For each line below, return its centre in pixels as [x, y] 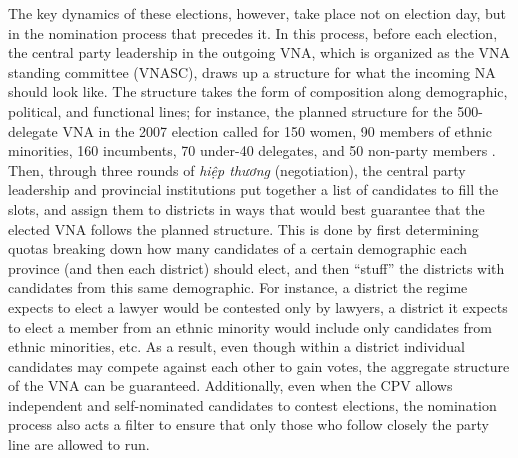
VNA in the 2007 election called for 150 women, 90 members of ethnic [277, 130]
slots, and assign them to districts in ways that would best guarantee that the [246, 208]
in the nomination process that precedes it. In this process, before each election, [253, 32]
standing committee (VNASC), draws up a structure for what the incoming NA [252, 71]
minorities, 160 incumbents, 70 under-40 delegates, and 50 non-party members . [252, 150]
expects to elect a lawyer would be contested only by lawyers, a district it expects [258, 306]
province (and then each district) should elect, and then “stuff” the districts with [256, 267]
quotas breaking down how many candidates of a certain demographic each [238, 248]
